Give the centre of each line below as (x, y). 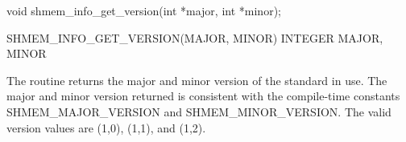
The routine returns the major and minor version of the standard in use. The (197, 80)
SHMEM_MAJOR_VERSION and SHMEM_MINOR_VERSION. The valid (199, 111)
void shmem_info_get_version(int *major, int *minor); (144, 10)
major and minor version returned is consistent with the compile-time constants (203, 96)
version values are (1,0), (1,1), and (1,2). (106, 127)
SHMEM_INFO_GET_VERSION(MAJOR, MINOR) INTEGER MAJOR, (195, 37)
